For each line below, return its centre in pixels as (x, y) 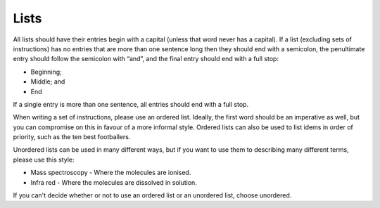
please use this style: (44, 160)
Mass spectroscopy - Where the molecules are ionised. (111, 173)
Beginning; (46, 72)
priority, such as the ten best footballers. (72, 137)
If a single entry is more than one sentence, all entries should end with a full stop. (131, 104)
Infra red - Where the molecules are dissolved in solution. (114, 182)
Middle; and (48, 82)
